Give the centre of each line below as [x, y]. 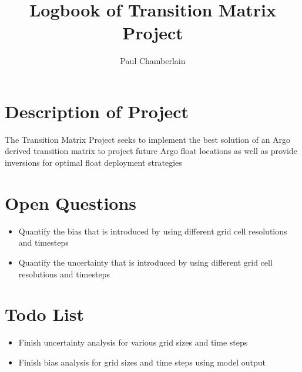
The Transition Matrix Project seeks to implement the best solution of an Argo [148, 139]
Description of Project [97, 111]
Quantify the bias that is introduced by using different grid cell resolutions [153, 231]
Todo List [44, 314]
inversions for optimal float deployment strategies [93, 162]
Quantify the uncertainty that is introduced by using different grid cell [145, 262]
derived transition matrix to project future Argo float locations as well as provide [151, 151]
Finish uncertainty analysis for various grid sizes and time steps [133, 342]
